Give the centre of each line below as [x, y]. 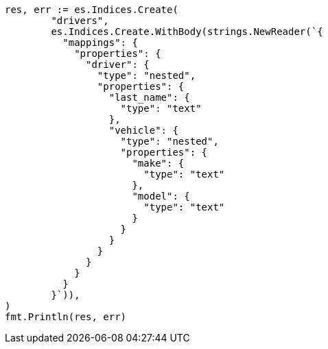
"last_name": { [149, 97]
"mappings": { [100, 43]
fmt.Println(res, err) [66, 317]
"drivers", [80, 21]
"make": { [158, 163]
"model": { [161, 196]
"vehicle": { [143, 130]
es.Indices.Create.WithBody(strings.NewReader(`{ [187, 32]
